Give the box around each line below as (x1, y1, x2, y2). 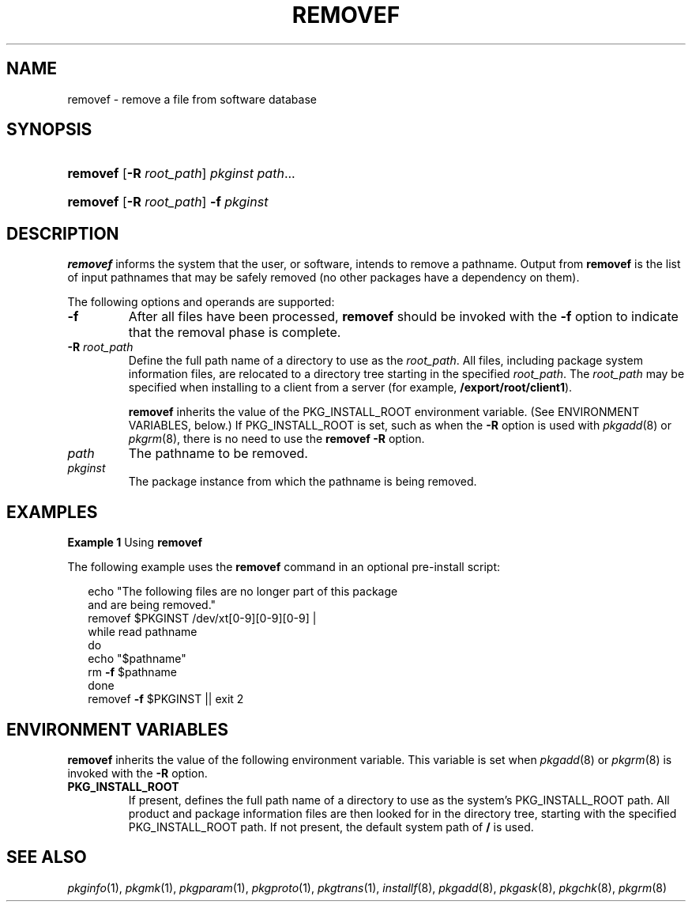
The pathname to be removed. (128, 445, 308, 462)
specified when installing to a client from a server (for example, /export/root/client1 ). (128, 380, 573, 395)
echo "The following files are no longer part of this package (88, 585, 398, 599)
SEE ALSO (6, 847, 87, 868)
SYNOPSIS (6, 119, 92, 140)
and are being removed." (88, 598, 216, 612)
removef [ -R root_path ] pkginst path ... (67, 165, 295, 182)
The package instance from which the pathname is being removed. (128, 475, 477, 489)
